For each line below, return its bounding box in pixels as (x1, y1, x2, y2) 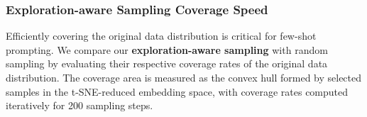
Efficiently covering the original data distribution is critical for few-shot (6, 28, 317, 43)
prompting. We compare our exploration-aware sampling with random (6, 42, 328, 57)
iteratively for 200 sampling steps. (6, 98, 153, 113)
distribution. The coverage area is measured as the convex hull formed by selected (6, 70, 362, 84)
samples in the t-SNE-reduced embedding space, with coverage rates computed (6, 84, 349, 99)
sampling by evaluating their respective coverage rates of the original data (6, 56, 328, 71)
